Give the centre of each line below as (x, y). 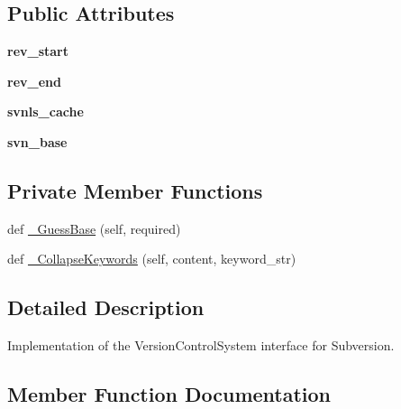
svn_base (37, 141)
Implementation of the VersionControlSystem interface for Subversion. (201, 345)
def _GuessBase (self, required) (94, 228)
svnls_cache (46, 112)
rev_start (38, 51)
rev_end (34, 81)
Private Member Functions (135, 190)
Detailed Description (106, 307)
